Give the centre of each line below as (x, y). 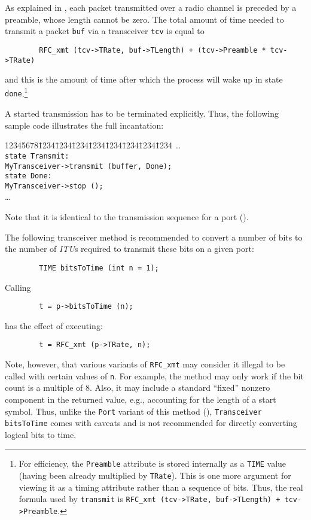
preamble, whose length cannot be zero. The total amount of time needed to (144, 19)
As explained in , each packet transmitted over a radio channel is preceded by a (151, 7)
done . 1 (16, 92)
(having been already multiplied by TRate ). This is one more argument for (155, 475)
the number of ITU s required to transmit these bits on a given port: (129, 249)
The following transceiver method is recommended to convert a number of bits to (154, 237)
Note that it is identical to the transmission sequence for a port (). (127, 217)
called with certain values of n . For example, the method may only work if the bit (154, 375)
